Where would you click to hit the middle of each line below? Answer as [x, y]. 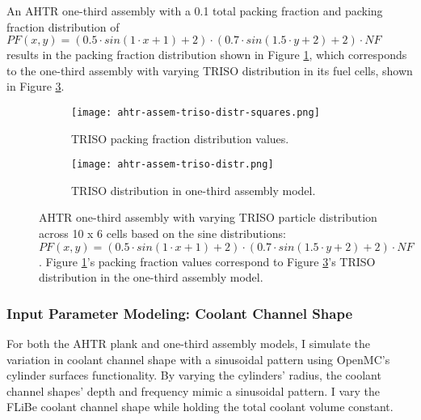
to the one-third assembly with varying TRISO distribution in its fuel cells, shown [210, 70]
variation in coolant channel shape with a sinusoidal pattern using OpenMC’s [198, 359]
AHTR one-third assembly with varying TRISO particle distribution [208, 217]
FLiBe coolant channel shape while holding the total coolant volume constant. [200, 407]
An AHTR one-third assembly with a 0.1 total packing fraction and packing [195, 11]
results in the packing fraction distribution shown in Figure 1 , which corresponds [207, 55]
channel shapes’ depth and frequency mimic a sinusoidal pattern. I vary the [194, 390]
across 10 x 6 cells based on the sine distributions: [162, 233]
